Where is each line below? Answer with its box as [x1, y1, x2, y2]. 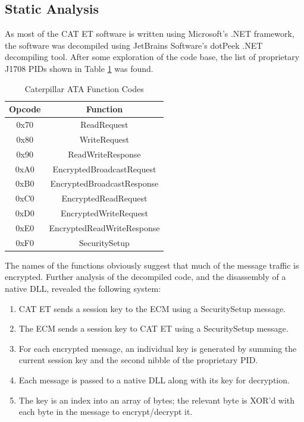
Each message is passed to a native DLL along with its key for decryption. [18, 374, 290, 386]
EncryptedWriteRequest [61, 207, 148, 219]
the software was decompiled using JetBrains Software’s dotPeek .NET [5, 39, 263, 51]
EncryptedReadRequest [61, 192, 148, 204]
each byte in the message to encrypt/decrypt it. [18, 405, 193, 418]
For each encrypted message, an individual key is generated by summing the [18, 342, 297, 354]
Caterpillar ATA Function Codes [24, 82, 144, 95]
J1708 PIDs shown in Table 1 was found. [5, 62, 153, 74]
